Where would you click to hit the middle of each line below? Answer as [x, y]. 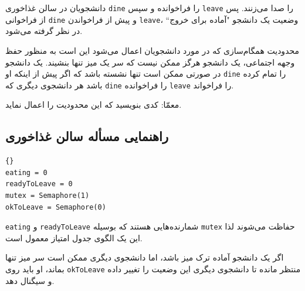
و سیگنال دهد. [30, 280]
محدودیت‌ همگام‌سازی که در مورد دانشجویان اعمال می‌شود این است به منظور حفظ [152, 50]
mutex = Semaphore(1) [48, 195]
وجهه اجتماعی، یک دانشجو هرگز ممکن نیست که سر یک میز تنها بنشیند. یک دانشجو [150, 62]
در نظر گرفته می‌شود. [44, 31]
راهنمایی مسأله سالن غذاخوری [87, 136]
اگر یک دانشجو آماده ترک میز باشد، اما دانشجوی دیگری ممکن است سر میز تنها [145, 257]
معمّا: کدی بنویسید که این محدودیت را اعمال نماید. [94, 105]
